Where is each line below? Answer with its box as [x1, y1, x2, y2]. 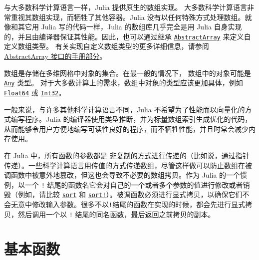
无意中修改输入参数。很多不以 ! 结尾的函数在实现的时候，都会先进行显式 [10, 199, 246, 209]
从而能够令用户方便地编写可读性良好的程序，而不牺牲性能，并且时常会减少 [4, 123, 249, 134]
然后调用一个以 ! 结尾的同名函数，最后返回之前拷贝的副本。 [17, 209, 215, 219]
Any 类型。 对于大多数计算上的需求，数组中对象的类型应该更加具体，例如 [4, 77, 243, 88]
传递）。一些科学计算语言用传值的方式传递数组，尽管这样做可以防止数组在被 [4, 160, 252, 170]
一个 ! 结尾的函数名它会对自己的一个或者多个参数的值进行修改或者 [24, 179, 243, 190]
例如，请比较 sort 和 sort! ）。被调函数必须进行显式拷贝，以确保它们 [17, 189, 243, 200]
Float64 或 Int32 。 [4, 87, 66, 97]
